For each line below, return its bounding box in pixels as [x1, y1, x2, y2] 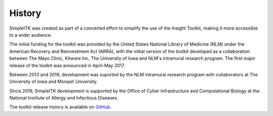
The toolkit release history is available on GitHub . [9, 104, 112, 110]
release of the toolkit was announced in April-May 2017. [9, 62, 125, 68]
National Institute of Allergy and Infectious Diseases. [9, 95, 119, 101]
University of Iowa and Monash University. [9, 78, 98, 85]
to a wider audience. [9, 32, 53, 38]
